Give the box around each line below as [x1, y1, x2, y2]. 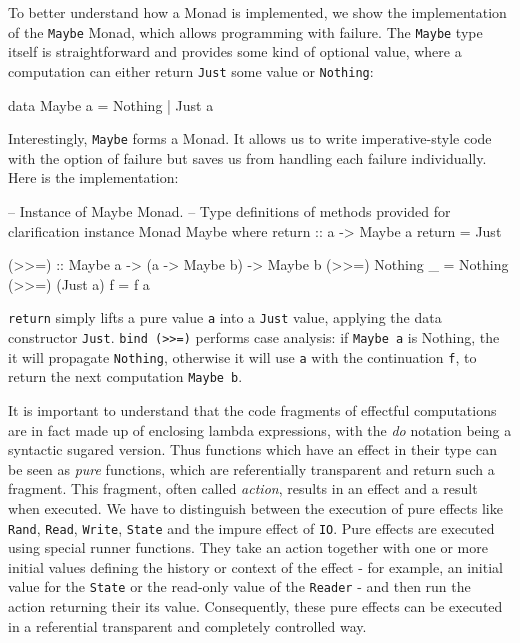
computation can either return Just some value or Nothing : [8, 60, 374, 81]
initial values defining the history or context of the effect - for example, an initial [8, 556, 503, 577]
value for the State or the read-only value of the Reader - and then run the [8, 576, 471, 597]
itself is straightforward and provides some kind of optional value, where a [8, 41, 462, 62]
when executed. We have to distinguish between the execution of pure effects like [8, 497, 503, 518]
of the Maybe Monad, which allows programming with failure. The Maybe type [8, 21, 483, 42]
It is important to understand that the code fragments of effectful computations [8, 399, 497, 420]
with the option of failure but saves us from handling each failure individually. [8, 147, 487, 168]
